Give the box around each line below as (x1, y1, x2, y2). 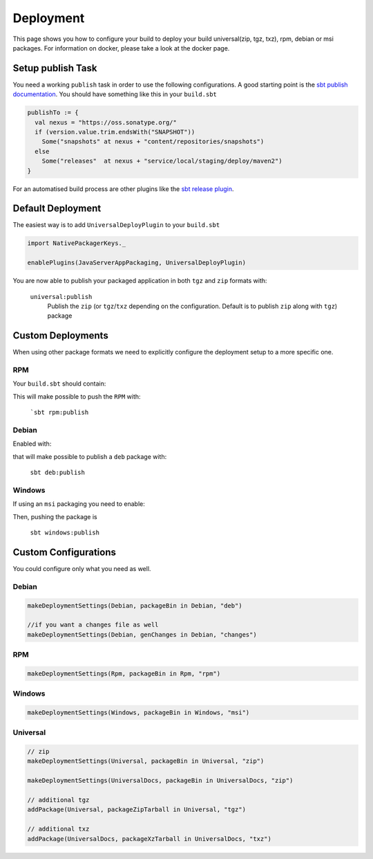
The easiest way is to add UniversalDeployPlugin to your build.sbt (12, 221, 220, 229)
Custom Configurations (12, 546, 117, 558)
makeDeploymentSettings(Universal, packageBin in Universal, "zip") (27, 757, 265, 765)
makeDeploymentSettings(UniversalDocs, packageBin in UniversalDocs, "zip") (27, 777, 294, 785)
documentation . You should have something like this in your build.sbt (12, 90, 217, 98)
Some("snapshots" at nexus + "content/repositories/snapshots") (41, 138, 265, 145)
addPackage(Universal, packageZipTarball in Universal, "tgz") (27, 806, 247, 813)
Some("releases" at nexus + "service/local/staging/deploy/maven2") (41, 157, 283, 165)
